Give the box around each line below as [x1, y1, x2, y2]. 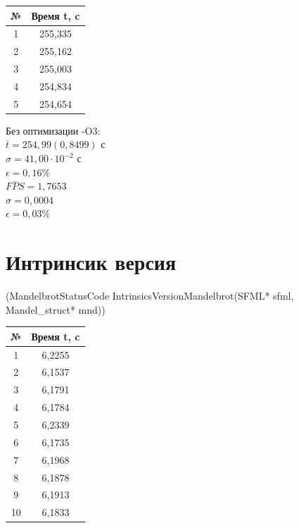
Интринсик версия [6, 247, 177, 276]
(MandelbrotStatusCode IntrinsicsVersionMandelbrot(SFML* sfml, [6, 288, 294, 303]
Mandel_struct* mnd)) [6, 302, 106, 317]
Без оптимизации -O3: [6, 123, 101, 137]
